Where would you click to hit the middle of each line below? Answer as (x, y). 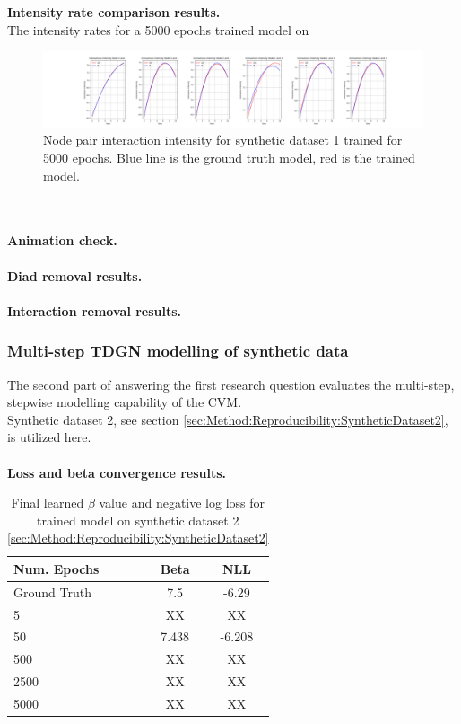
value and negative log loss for (182, 503)
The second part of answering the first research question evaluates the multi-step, (231, 384)
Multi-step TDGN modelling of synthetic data (178, 351)
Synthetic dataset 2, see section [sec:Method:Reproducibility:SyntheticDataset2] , (228, 419)
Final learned (48, 503)
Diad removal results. (75, 275)
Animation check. (62, 240)
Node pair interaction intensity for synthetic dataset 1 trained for (223, 140)
